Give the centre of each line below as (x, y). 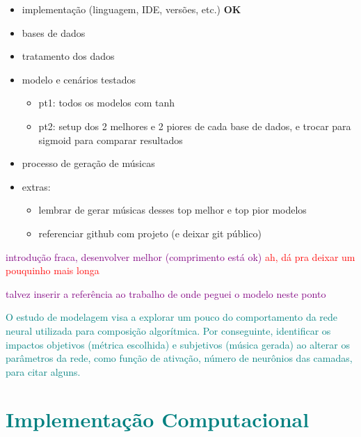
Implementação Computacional (158, 419)
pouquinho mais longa (53, 270)
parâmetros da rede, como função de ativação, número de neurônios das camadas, (179, 358)
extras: (36, 186)
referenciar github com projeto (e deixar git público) (150, 233)
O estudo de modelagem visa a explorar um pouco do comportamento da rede (172, 317)
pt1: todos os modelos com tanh (107, 103)
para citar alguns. (43, 371)
